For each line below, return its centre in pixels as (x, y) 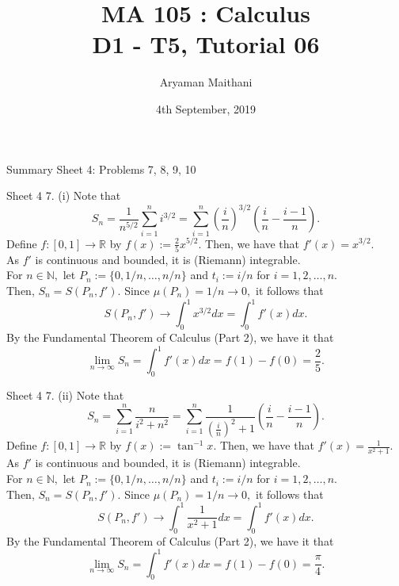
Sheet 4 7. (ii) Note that (65, 394)
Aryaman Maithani (206, 82)
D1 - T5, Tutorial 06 (206, 44)
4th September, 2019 (206, 108)
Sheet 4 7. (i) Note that (64, 195)
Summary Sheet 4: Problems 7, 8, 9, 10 (101, 169)
